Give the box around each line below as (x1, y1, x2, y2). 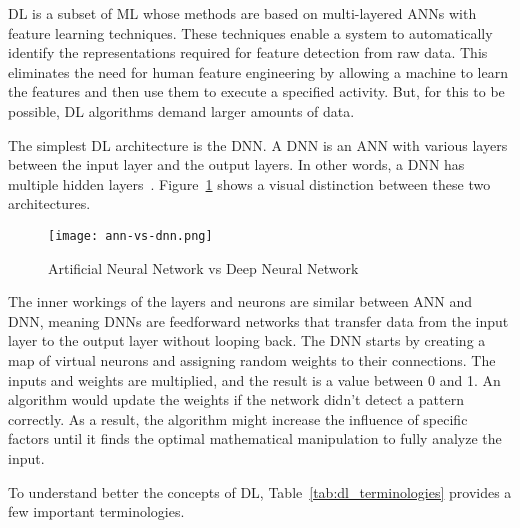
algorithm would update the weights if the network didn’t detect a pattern (8, 389, 464, 410)
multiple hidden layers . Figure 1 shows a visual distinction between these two (8, 173, 491, 194)
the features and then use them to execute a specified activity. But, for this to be (8, 81, 505, 102)
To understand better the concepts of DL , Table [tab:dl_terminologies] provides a (8, 481, 512, 502)
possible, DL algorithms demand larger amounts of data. (8, 100, 355, 121)
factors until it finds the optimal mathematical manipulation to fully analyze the (8, 428, 502, 449)
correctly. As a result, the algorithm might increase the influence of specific (8, 408, 468, 429)
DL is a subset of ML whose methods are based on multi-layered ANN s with (8, 3, 477, 23)
